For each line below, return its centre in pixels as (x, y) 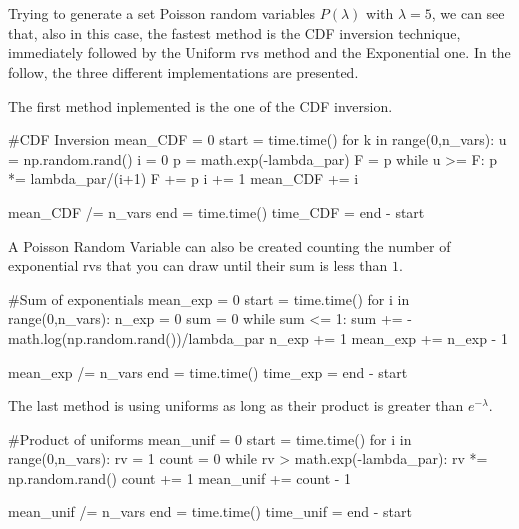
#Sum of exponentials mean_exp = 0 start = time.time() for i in (209, 298)
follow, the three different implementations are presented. (183, 71)
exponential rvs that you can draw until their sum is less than (198, 265)
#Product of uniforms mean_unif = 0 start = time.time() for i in (210, 438)
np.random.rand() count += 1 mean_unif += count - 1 (180, 477)
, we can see (468, 13)
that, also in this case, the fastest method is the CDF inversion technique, (234, 32)
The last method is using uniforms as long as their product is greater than (236, 405)
